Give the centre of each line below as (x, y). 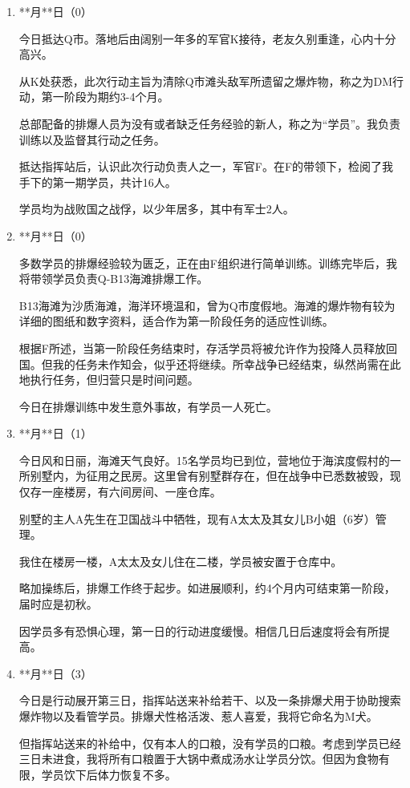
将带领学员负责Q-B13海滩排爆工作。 (114, 279)
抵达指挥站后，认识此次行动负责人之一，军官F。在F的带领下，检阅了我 (206, 166)
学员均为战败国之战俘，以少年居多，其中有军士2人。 (156, 209)
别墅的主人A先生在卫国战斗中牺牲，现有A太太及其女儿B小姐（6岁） (197, 518)
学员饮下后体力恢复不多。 (109, 774)
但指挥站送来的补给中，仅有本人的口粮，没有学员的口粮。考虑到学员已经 (210, 743)
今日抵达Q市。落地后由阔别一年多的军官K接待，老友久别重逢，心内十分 (207, 38)
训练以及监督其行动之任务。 (92, 139)
